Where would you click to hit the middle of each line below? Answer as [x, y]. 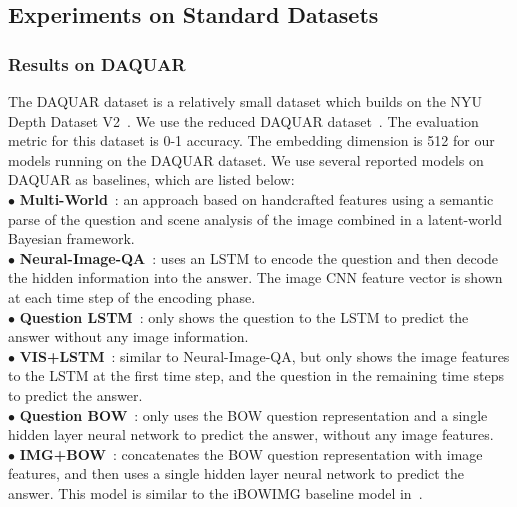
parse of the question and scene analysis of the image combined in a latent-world [255, 218]
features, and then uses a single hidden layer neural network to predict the [236, 473]
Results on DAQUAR [97, 63]
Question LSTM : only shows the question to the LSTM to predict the [244, 316]
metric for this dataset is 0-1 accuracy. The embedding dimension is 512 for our [251, 140]
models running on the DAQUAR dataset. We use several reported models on [246, 159]
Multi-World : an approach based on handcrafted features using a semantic [256, 198]
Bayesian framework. [71, 238]
